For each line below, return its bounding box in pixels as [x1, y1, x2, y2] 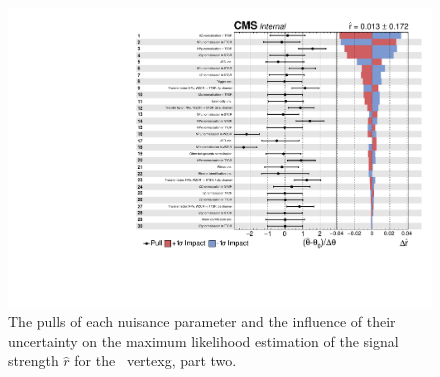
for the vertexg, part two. [74, 350, 237, 371]
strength [8, 350, 59, 371]
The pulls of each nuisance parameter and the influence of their [8, 311, 396, 332]
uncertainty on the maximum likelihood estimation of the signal [8, 330, 399, 351]
